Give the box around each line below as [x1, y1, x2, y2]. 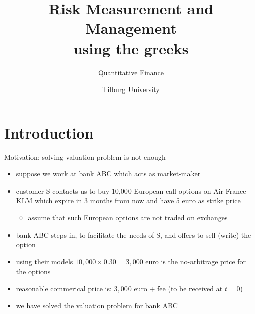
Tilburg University [102, 84, 160, 95]
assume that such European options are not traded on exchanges [28, 212, 228, 222]
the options [16, 266, 51, 277]
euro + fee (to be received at [134, 283, 223, 293]
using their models [16, 256, 73, 266]
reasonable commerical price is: [16, 283, 112, 293]
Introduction [4, 122, 94, 143]
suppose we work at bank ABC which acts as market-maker [16, 168, 201, 179]
